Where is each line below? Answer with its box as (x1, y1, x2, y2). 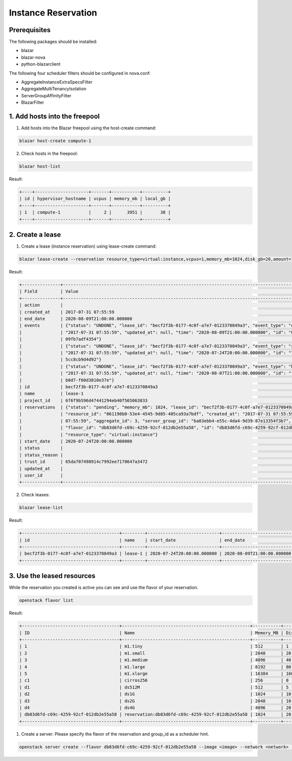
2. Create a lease (9, 230, 61, 238)
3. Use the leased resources (9, 572, 96, 580)
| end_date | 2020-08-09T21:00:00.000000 (19, 316, 132, 321)
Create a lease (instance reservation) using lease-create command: (21, 243, 157, 249)
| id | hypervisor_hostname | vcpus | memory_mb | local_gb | (19, 196, 171, 201)
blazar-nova (21, 54, 46, 60)
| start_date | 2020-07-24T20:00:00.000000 (19, 438, 132, 444)
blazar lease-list (19, 505, 63, 510)
